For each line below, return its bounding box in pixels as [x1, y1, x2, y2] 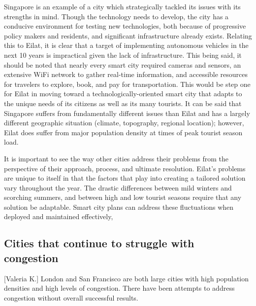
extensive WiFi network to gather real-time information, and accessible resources [4, 69, 248, 79]
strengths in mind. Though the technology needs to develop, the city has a [4, 11, 229, 21]
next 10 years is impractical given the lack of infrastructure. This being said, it [4, 49, 242, 60]
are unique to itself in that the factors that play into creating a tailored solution [4, 173, 246, 183]
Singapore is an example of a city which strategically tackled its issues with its [4, 1, 241, 11]
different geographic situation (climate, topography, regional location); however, [4, 117, 244, 128]
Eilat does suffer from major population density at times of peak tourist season [4, 127, 243, 137]
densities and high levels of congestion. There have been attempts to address [4, 283, 235, 293]
